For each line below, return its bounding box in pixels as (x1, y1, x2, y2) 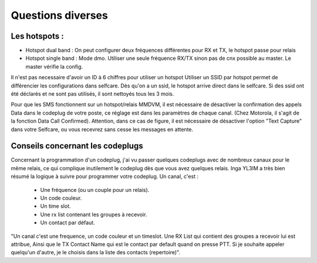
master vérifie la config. (25, 63, 83, 70)
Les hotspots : (11, 31, 64, 41)
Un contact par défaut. (40, 219, 95, 226)
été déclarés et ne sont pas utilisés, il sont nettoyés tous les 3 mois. (11, 90, 174, 97)
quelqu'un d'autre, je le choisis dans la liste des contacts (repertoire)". (11, 249, 181, 256)
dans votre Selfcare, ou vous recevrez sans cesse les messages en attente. (11, 126, 194, 133)
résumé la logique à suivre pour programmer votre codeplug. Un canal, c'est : (11, 173, 199, 180)
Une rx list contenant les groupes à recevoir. (40, 211, 147, 218)
